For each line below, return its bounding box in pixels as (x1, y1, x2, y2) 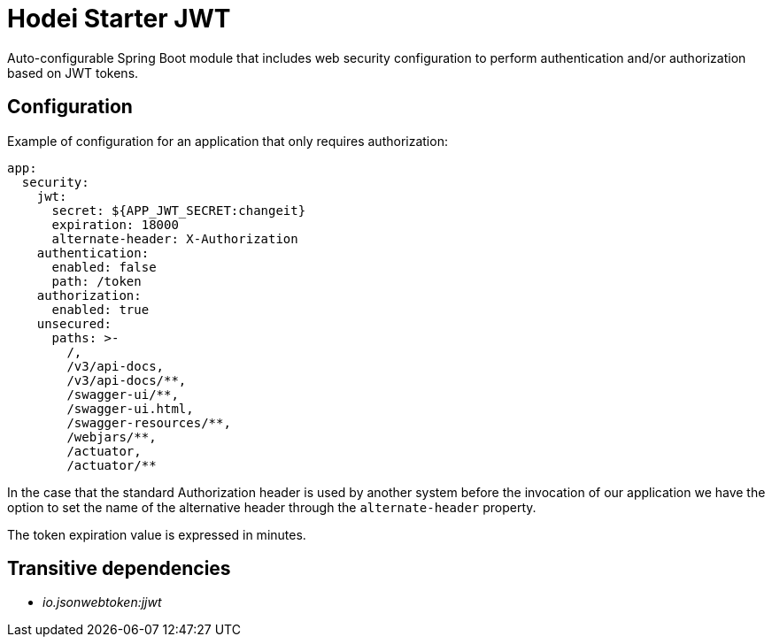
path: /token (51, 273, 142, 288)
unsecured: (36, 316, 112, 331)
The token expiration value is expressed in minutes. (7, 526, 306, 542)
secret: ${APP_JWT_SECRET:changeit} (51, 203, 306, 218)
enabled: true (51, 302, 150, 317)
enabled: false (51, 259, 157, 274)
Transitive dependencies (7, 557, 231, 580)
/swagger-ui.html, (66, 401, 194, 416)
